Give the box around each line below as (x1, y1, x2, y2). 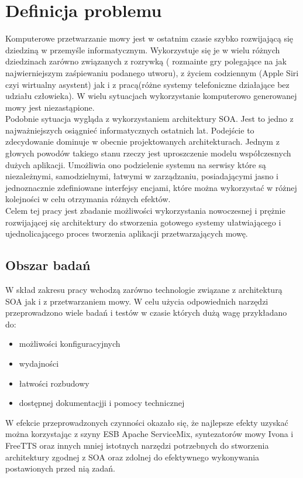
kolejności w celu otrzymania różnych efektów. (5, 193, 171, 205)
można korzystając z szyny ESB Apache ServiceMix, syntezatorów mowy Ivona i (5, 428, 294, 440)
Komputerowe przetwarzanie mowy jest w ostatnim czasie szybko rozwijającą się (5, 32, 293, 45)
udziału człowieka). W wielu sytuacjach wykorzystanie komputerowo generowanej (5, 90, 297, 102)
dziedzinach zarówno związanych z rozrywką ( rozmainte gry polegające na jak (5, 55, 287, 67)
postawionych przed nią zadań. (5, 462, 115, 474)
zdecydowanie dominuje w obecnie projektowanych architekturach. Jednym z (5, 135, 280, 148)
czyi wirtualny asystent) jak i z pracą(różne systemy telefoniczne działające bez (5, 78, 290, 90)
